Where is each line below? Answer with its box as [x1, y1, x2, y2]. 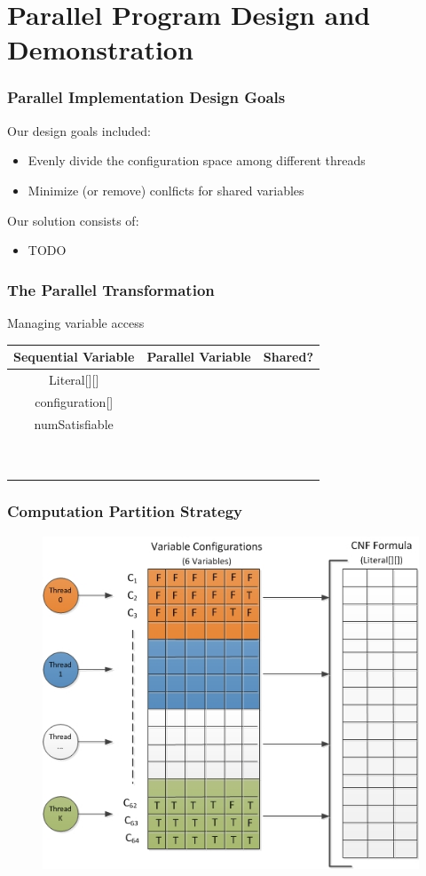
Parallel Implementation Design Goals [7, 86, 286, 108]
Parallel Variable [146, 347, 251, 366]
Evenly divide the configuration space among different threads [28, 151, 366, 170]
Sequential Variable [13, 347, 135, 366]
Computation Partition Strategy [7, 500, 243, 522]
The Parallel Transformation [7, 278, 215, 300]
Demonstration [7, 31, 193, 68]
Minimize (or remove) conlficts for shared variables [28, 180, 304, 199]
